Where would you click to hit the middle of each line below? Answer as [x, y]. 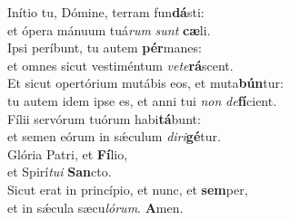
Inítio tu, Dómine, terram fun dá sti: [106, 12]
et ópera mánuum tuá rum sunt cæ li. [109, 29]
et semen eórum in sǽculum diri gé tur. [114, 136]
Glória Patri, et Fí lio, [68, 153]
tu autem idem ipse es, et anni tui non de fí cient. [142, 100]
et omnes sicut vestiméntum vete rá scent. [120, 65]
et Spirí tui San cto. [60, 172]
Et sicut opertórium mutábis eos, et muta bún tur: [145, 83]
